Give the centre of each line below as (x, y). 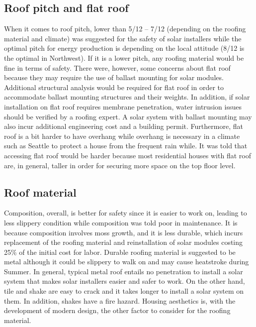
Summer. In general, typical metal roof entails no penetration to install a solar (124, 271)
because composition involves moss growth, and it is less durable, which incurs (124, 232)
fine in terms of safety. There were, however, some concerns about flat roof (117, 67)
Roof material (40, 192)
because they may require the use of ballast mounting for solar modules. (114, 77)
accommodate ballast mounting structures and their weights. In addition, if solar (127, 97)
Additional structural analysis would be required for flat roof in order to (114, 87)
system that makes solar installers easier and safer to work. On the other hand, (125, 281)
